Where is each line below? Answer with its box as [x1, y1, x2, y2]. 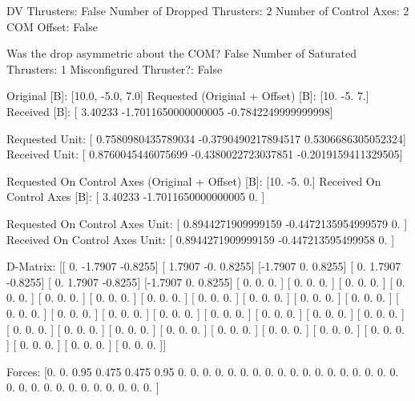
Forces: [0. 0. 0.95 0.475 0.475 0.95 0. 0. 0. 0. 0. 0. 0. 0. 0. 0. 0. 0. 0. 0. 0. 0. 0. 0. [6, 363, 399, 379]
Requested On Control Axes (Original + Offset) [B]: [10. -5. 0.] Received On [6, 172, 381, 189]
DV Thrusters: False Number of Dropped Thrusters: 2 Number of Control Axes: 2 [6, 2, 409, 18]
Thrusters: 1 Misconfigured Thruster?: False [6, 60, 223, 77]
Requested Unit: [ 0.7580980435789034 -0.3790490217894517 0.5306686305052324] [6, 130, 406, 146]
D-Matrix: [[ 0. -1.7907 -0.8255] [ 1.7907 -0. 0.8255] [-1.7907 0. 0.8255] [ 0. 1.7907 [6, 258, 401, 275]
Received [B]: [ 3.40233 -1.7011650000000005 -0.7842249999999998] [6, 102, 333, 119]
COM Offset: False [6, 18, 98, 34]
